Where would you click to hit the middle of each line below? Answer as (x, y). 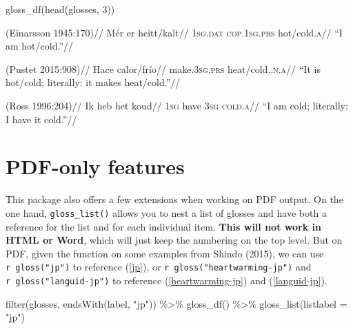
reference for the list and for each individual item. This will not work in (163, 226)
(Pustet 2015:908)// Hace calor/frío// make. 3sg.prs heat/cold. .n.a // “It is (163, 68)
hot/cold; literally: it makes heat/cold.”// (93, 82)
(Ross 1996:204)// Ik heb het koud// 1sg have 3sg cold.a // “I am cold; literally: (177, 105)
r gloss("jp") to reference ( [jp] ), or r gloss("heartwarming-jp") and (159, 267)
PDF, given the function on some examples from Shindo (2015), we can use (165, 253)
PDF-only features (95, 166)
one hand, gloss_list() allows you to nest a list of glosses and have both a (166, 212)
